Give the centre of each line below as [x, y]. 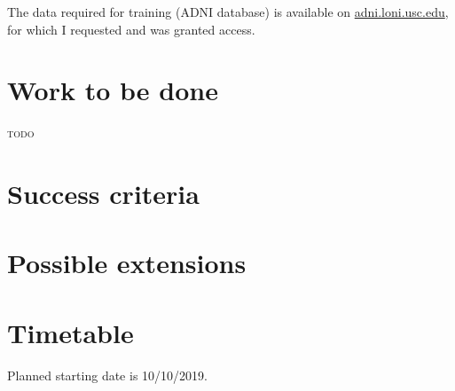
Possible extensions [127, 263]
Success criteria [103, 194]
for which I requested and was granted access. [131, 29]
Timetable [71, 332]
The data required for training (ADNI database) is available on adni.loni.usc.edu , [228, 12]
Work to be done [113, 90]
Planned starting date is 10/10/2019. [107, 375]
